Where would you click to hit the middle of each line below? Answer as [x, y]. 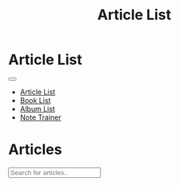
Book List [35, 100]
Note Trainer [40, 117]
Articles [35, 150]
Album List [38, 109]
